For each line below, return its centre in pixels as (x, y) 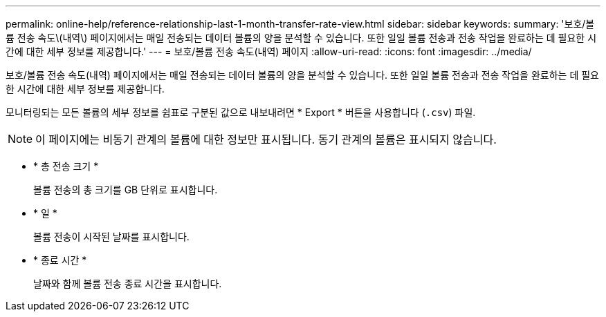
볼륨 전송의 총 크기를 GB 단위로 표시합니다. (126, 190)
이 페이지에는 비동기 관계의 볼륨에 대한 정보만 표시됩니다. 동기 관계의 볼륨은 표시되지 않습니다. (266, 140)
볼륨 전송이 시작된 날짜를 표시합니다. (111, 237)
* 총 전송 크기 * (66, 166)
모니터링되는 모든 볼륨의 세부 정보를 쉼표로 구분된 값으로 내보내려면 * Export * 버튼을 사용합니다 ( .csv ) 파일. (241, 112)
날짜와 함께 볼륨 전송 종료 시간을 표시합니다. (128, 284)
